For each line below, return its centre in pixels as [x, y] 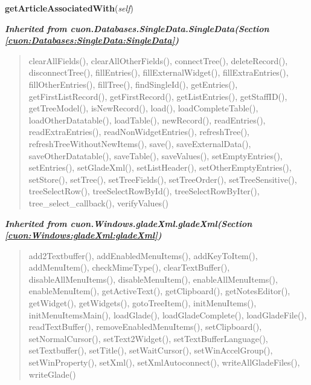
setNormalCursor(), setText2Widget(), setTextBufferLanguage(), [148, 338]
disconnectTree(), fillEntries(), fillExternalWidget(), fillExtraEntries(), [159, 72]
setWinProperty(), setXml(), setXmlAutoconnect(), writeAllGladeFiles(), [164, 362]
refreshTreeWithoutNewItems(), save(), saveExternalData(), [140, 143]
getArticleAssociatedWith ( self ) [69, 8]
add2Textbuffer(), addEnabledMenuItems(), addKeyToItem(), [143, 255]
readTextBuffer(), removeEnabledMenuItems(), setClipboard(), [145, 327]
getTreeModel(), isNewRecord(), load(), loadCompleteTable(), [143, 108]
